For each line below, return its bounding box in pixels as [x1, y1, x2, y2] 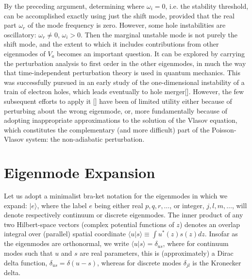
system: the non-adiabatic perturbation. [26, 134, 145, 144]
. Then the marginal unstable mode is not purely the [80, 29, 238, 39]
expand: [4, 200, 27, 210]
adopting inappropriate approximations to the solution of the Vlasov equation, [4, 115, 237, 125]
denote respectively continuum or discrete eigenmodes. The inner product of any [4, 210, 243, 220]
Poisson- [212, 124, 236, 134]
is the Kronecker [192, 257, 241, 267]
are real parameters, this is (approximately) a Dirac [80, 248, 234, 258]
